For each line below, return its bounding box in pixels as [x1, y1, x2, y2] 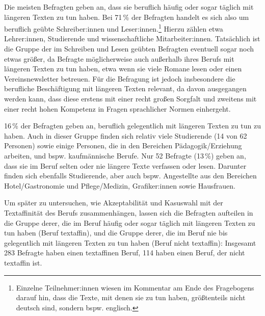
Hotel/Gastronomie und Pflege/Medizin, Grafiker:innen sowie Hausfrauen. [4, 180, 235, 191]
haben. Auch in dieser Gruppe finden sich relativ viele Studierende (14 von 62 [4, 130, 247, 141]
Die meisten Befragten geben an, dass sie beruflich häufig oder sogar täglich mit [4, 2, 254, 12]
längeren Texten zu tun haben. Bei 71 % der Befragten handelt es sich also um [4, 11, 249, 22]
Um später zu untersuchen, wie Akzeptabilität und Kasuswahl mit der [4, 197, 223, 208]
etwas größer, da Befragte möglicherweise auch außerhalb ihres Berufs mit [4, 53, 234, 64]
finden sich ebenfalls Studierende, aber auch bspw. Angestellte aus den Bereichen [4, 170, 257, 181]
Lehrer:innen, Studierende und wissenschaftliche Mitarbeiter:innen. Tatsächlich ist [4, 33, 260, 44]
